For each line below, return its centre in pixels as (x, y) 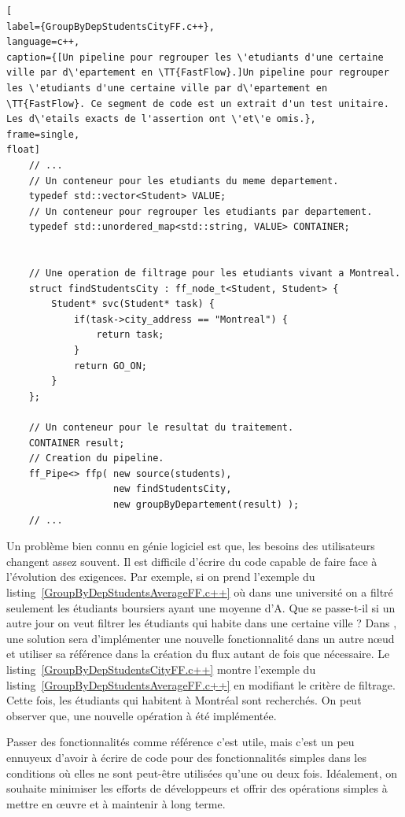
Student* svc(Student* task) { (133, 304)
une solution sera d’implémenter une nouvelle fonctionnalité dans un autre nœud (201, 638)
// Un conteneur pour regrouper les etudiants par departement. (201, 211)
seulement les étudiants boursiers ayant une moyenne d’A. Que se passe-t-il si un (201, 607)
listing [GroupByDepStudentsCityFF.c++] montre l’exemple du (161, 669)
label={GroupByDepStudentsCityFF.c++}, (110, 26)
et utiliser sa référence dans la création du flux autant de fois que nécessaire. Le (198, 654)
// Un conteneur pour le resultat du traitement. (161, 428)
